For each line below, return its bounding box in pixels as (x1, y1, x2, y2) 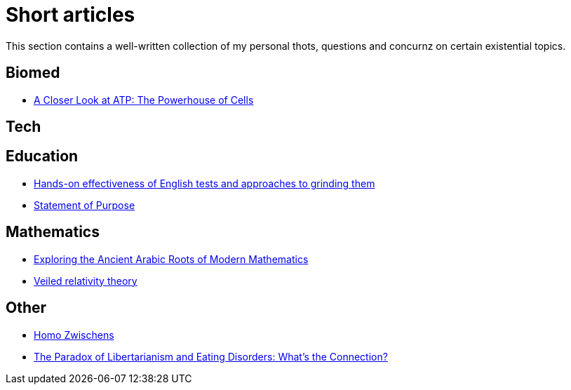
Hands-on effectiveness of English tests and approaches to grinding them (34, 177, 375, 189)
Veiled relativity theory (34, 274, 137, 287)
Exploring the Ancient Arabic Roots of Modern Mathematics (34, 253, 309, 265)
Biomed (6, 64, 60, 82)
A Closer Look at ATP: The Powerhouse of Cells (34, 93, 254, 106)
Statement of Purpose (34, 199, 135, 211)
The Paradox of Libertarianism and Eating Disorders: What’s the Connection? (34, 350, 388, 363)
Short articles (6, 3, 135, 27)
